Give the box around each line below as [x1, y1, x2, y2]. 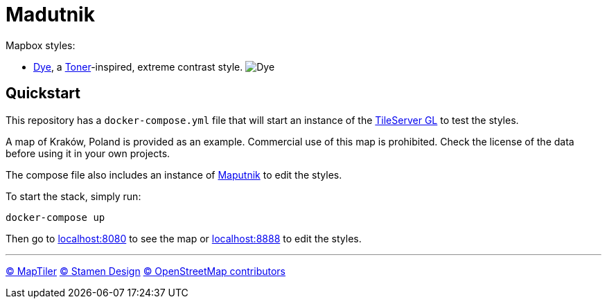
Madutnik [6, 3, 95, 26]
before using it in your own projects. [6, 147, 170, 159]
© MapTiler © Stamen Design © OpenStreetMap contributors [6, 265, 285, 277]
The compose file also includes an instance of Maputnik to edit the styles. [6, 168, 342, 181]
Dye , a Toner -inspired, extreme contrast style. [33, 60, 243, 73]
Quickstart [6, 84, 81, 102]
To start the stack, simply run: [6, 190, 141, 202]
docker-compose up [6, 211, 105, 223]
